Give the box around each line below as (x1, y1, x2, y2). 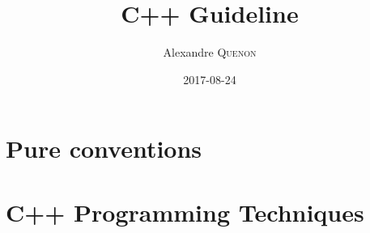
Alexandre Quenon (163, 44, 257, 61)
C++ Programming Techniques (6, 195, 364, 228)
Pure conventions (6, 132, 202, 165)
